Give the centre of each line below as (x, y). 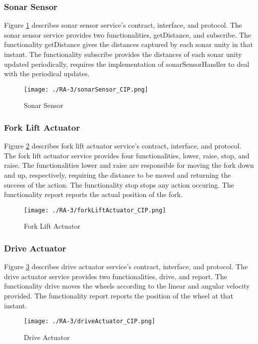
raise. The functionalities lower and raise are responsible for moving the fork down (129, 165)
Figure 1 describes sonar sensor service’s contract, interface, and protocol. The (123, 25)
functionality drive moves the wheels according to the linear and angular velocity (127, 286)
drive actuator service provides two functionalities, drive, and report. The (116, 276)
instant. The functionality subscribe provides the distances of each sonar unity (123, 54)
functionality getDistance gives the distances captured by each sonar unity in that (129, 44)
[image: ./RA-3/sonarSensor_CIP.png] (86, 89)
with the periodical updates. (47, 74)
